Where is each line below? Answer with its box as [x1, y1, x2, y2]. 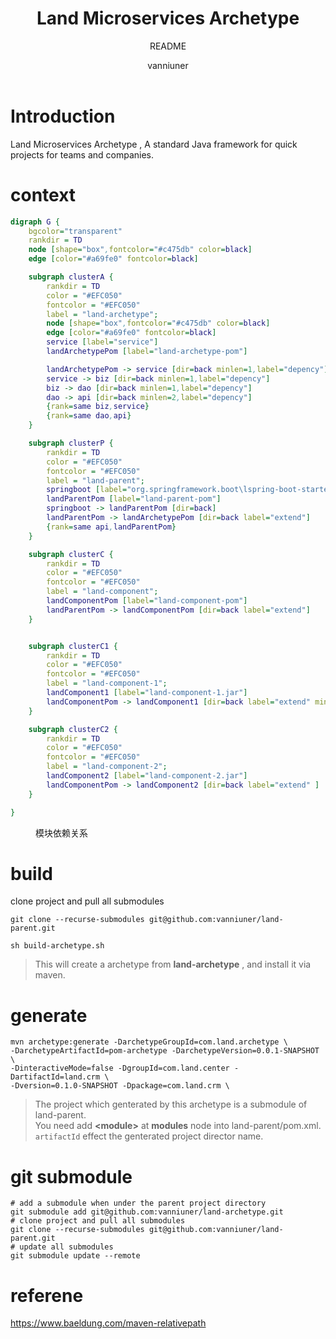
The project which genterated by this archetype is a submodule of [34, 1098, 308, 1111]
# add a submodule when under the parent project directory [10, 1198, 267, 1209]
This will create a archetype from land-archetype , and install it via [34, 958, 312, 971]
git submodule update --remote [10, 1251, 141, 1261]
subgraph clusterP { [28, 438, 114, 448]
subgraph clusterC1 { [28, 641, 118, 651]
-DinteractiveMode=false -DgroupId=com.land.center [10, 1063, 230, 1074]
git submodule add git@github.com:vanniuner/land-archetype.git [10, 1207, 284, 1217]
